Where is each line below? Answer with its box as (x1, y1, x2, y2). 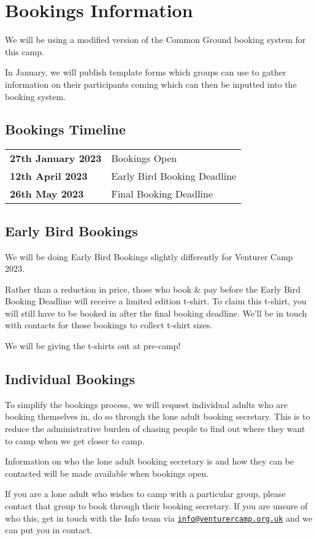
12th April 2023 (10, 169, 88, 183)
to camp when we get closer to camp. (5, 434, 145, 447)
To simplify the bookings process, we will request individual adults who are (5, 398, 288, 411)
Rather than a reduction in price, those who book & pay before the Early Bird (5, 282, 300, 295)
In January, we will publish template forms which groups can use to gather (5, 66, 286, 79)
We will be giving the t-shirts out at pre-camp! (5, 339, 181, 352)
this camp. (5, 45, 44, 58)
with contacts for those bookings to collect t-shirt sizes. (5, 318, 213, 331)
